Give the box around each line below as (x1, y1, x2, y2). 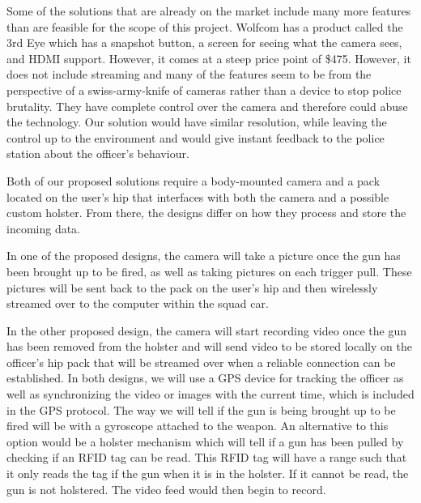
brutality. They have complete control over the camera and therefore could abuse (6, 97, 408, 114)
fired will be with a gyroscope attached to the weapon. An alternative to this (6, 417, 389, 434)
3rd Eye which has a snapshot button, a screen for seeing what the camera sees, (6, 34, 402, 51)
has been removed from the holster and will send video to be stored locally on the (6, 338, 412, 355)
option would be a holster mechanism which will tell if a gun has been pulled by (6, 433, 404, 450)
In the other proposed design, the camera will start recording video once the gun (6, 322, 406, 339)
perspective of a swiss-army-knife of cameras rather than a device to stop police (6, 81, 402, 98)
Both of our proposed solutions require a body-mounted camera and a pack (6, 172, 381, 189)
